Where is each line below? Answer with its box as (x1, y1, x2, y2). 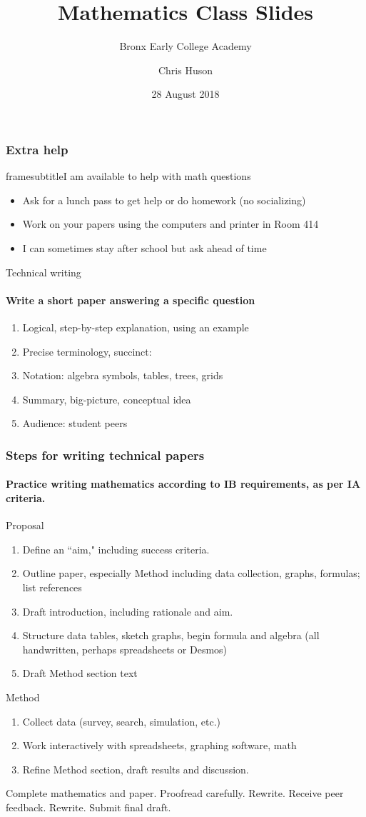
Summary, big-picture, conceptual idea (22, 391, 191, 406)
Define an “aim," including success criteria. (22, 541, 210, 556)
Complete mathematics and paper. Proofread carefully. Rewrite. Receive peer (6, 786, 344, 801)
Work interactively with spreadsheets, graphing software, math (22, 738, 297, 753)
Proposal (6, 518, 44, 533)
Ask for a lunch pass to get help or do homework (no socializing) (22, 192, 306, 207)
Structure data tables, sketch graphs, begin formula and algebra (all (22, 628, 320, 643)
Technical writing (6, 264, 81, 279)
